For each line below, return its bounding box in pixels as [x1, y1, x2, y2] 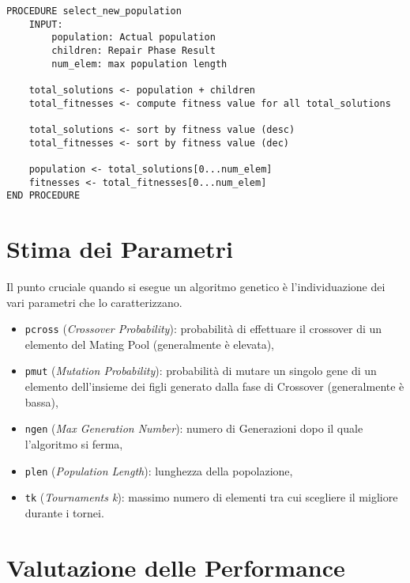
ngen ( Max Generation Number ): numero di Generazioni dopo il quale [24, 420, 363, 437]
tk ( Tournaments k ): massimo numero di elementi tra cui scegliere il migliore [24, 489, 398, 505]
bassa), [24, 393, 58, 410]
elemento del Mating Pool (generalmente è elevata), [24, 335, 274, 352]
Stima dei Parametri [6, 233, 233, 265]
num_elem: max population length [51, 58, 228, 70]
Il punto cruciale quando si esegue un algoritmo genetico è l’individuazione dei [6, 278, 386, 294]
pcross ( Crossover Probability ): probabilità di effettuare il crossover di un [24, 320, 382, 337]
